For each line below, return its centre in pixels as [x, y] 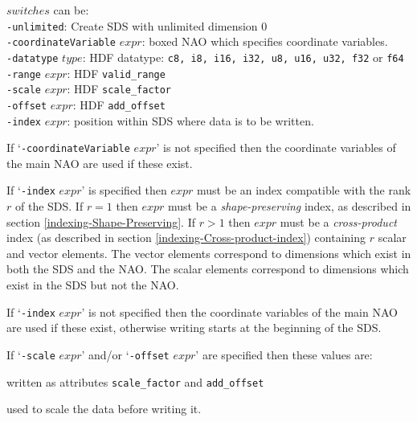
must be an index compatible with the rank [304, 190]
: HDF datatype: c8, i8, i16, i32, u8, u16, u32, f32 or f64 [243, 57]
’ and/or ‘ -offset [125, 354]
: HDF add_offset [119, 104]
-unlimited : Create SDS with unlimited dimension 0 [137, 25]
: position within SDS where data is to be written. [190, 120]
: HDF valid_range [116, 73]
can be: [71, 10]
